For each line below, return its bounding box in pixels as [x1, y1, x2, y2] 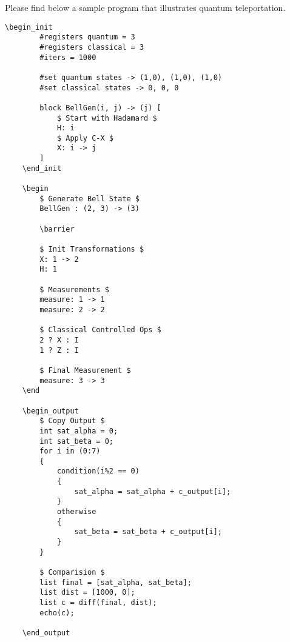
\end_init [22, 164, 62, 173]
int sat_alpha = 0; [39, 426, 118, 435]
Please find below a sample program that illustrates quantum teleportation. [5, 1, 286, 13]
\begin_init [5, 22, 53, 32]
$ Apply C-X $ [56, 133, 113, 142]
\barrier [39, 224, 75, 233]
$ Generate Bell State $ [39, 194, 140, 203]
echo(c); [39, 608, 75, 617]
